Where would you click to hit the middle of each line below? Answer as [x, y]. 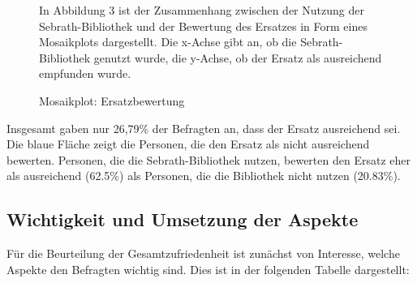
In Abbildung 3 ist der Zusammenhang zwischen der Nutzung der [202, 10]
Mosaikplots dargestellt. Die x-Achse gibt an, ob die [168, 42]
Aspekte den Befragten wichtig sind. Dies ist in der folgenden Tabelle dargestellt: [208, 269]
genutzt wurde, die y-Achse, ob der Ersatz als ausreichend [238, 57]
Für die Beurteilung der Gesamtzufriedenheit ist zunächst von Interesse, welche [203, 253]
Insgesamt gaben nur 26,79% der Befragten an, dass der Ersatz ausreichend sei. [204, 128]
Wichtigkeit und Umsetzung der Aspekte [183, 219]
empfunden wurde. [85, 73]
